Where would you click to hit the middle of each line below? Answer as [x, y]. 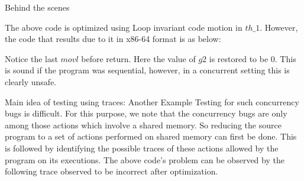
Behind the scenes [37, 7]
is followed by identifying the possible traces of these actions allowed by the [142, 148]
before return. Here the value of [138, 58]
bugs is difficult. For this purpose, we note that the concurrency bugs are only [146, 113]
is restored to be [239, 58]
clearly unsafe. [31, 81]
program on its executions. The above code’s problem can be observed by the [145, 159]
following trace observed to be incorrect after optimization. [111, 171]
